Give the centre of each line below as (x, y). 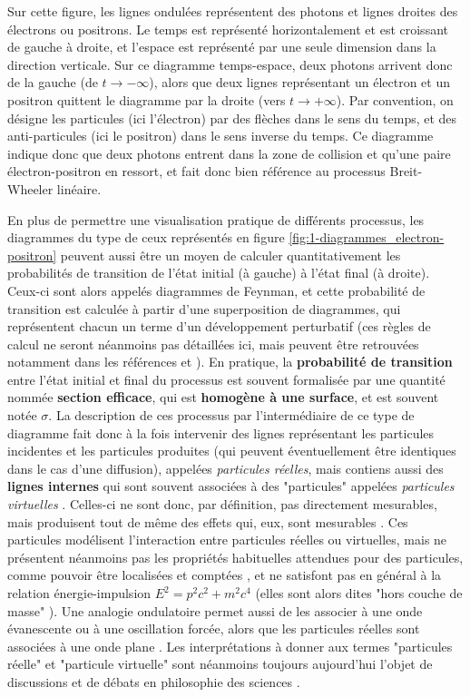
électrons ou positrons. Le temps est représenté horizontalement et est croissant (228, 29)
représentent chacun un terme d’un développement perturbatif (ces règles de (219, 326)
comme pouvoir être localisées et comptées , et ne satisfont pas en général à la (225, 575)
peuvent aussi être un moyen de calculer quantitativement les (230, 255)
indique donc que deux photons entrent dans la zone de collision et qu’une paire (229, 153)
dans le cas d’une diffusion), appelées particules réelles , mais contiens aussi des (225, 468)
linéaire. (79, 188)
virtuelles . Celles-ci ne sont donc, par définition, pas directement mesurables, (222, 504)
